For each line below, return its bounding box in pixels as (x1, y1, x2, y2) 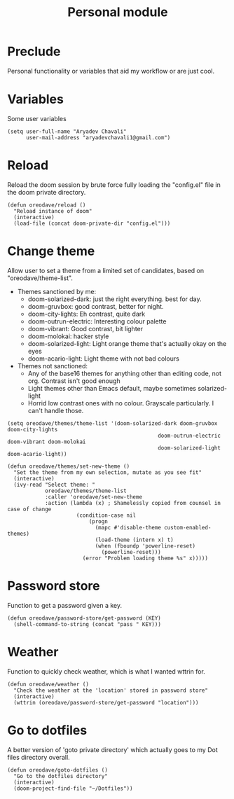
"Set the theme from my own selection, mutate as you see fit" (13, 468, 202, 476)
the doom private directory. (7, 188, 86, 196)
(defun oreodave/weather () (7, 681, 90, 688)
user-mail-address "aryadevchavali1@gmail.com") (25, 134, 171, 141)
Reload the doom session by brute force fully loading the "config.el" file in (7, 180, 221, 189)
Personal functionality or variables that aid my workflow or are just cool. (7, 67, 215, 75)
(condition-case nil (76, 512, 137, 519)
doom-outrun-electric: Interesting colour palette (27, 317, 167, 326)
